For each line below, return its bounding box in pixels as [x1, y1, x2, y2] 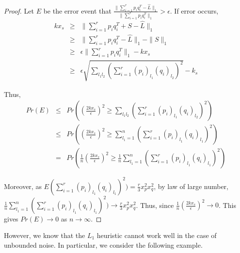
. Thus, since [136, 200, 174, 210]
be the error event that [43, 5, 112, 16]
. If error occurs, [170, 5, 219, 16]
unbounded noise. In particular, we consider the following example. [4, 239, 203, 250]
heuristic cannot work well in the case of [96, 230, 217, 240]
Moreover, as [4, 181, 42, 191]
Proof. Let [4, 5, 34, 16]
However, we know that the [4, 230, 85, 240]
